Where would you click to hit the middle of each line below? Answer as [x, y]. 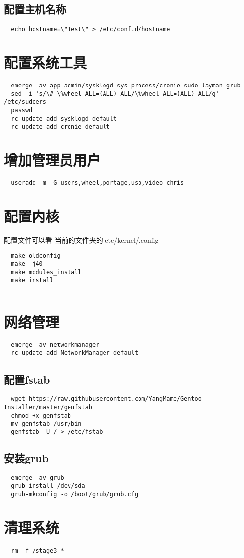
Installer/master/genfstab [48, 407]
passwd [22, 110]
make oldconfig [36, 256]
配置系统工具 [46, 63]
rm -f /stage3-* [37, 550]
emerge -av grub [37, 478]
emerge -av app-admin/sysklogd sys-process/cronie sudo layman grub [126, 85]
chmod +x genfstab [41, 415]
